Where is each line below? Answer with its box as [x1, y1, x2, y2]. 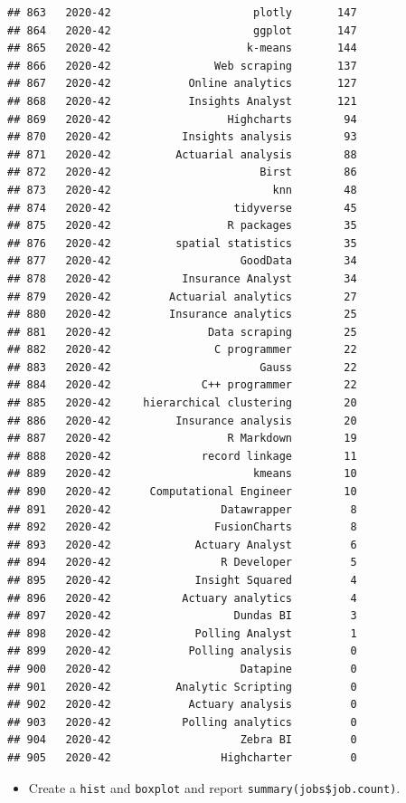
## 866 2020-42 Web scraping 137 [7, 59, 357, 72]
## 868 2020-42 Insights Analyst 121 [7, 94, 357, 108]
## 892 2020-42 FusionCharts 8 [7, 521, 357, 534]
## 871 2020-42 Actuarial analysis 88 [7, 148, 357, 161]
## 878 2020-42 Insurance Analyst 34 [7, 272, 357, 285]
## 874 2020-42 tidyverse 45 [7, 201, 357, 215]
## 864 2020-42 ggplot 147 [7, 24, 357, 37]
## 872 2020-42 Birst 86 [7, 166, 357, 179]
